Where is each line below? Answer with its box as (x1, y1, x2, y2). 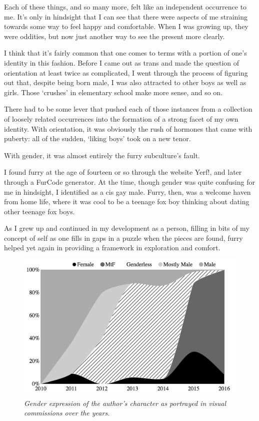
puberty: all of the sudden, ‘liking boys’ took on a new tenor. (4, 133, 191, 144)
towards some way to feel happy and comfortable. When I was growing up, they (4, 21, 248, 32)
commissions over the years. (24, 407, 110, 418)
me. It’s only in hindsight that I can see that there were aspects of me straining (4, 11, 248, 22)
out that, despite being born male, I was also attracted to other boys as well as (4, 77, 246, 88)
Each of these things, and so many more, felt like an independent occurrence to (4, 2, 247, 12)
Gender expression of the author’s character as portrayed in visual (24, 397, 226, 408)
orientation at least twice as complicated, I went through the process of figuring (4, 67, 248, 78)
